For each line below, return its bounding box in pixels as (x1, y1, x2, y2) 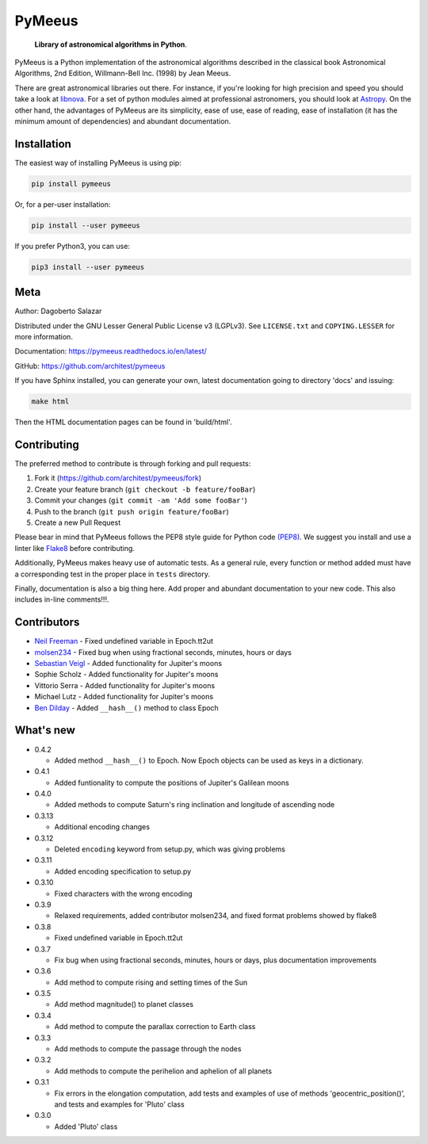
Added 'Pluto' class (54, 1122, 118, 1131)
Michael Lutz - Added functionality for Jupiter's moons (34, 692, 214, 702)
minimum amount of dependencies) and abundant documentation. (14, 116, 231, 126)
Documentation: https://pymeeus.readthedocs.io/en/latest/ (14, 346, 208, 356)
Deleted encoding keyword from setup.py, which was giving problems (54, 844, 285, 854)
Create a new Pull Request (34, 518, 121, 527)
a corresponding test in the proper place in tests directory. (14, 569, 210, 579)
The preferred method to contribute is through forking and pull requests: (14, 459, 251, 469)
